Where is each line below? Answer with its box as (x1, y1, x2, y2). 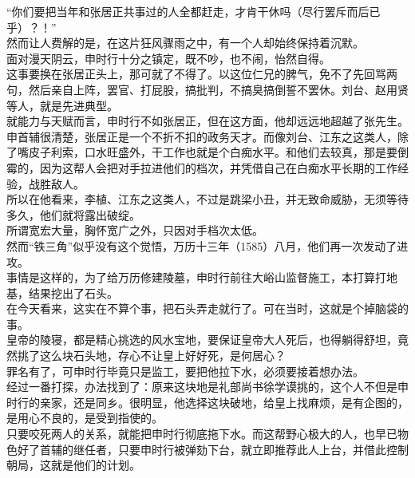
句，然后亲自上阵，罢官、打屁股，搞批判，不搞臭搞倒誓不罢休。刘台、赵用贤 (6, 81, 409, 97)
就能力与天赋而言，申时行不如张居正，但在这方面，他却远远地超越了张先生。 (6, 113, 409, 129)
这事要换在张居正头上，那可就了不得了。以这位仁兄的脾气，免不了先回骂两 (6, 65, 397, 82)
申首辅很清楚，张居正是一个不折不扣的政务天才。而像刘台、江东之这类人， (6, 128, 397, 144)
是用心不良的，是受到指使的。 (6, 409, 163, 426)
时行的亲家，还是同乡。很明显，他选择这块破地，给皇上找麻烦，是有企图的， (6, 393, 409, 410)
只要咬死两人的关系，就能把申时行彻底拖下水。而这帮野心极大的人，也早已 (6, 425, 397, 442)
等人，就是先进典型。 (6, 97, 118, 113)
